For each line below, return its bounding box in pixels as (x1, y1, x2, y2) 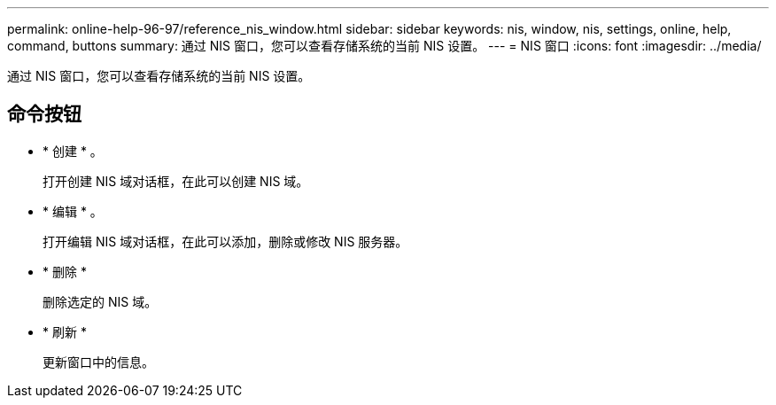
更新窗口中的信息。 (43, 354, 154, 370)
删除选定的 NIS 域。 (43, 293, 158, 309)
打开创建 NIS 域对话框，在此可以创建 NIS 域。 (43, 173, 309, 189)
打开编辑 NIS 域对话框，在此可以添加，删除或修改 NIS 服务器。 (43, 233, 408, 249)
